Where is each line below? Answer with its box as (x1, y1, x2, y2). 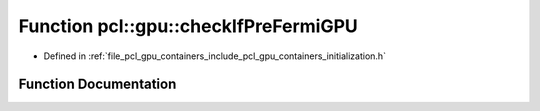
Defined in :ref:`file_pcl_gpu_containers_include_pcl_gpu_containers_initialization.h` (43, 50, 387, 62)
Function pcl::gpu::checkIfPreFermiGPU (18, 15, 359, 37)
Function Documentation (18, 76, 177, 93)
